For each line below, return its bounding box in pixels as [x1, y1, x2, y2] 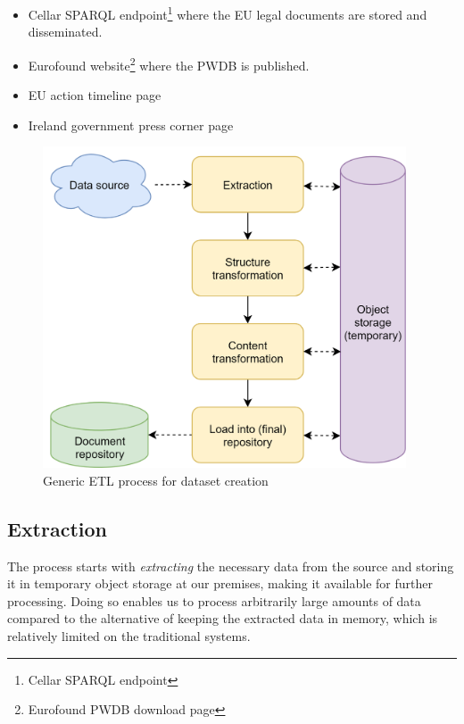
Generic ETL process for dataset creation [43, 470, 269, 489]
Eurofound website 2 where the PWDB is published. [28, 53, 310, 74]
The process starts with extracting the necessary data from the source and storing [7, 556, 454, 575]
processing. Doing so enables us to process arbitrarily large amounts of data [7, 591, 421, 610]
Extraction [7, 514, 108, 542]
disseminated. [28, 22, 103, 41]
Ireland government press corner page [28, 115, 234, 134]
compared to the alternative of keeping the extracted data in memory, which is [7, 609, 438, 628]
